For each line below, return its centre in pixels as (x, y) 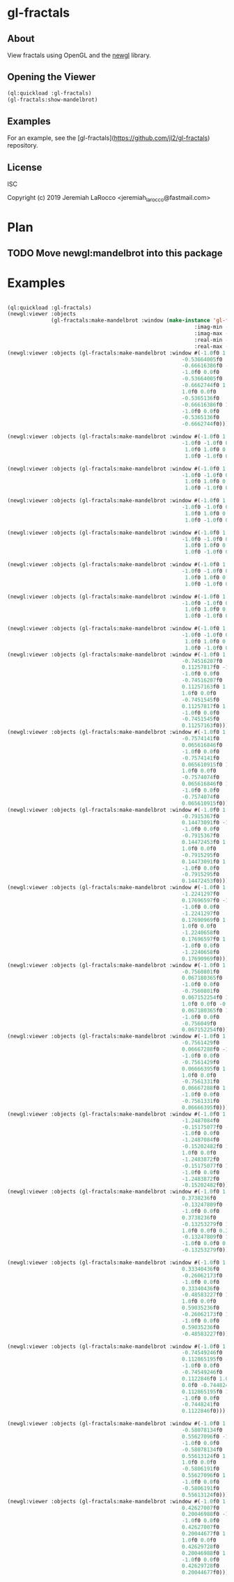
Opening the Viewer (52, 77)
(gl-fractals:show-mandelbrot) (53, 100)
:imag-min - (211, 327)
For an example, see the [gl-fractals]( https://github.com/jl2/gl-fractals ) (109, 138)
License (25, 167)
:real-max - (211, 346)
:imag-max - (211, 334)
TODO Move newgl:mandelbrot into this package (115, 253)
